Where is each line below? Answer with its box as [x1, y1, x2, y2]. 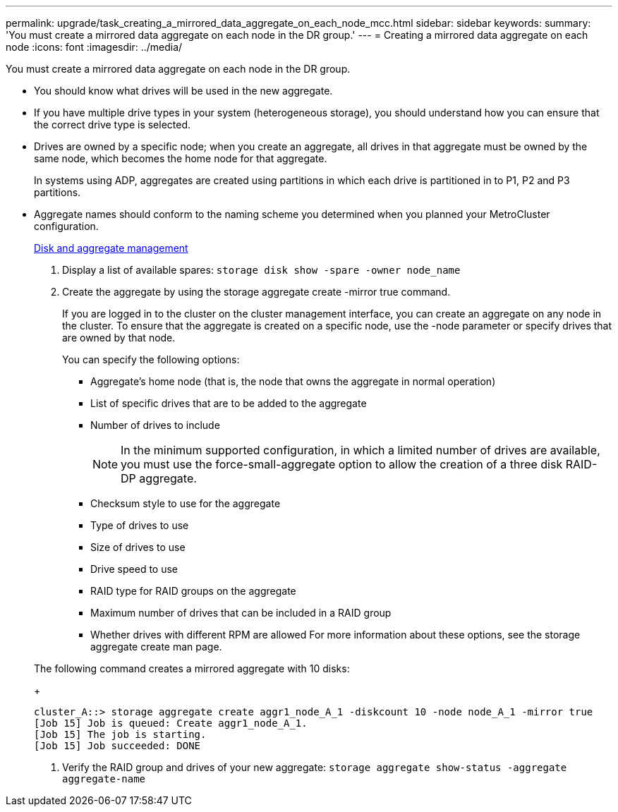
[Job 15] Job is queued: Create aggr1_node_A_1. [34, 717, 308, 729]
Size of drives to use [90, 541, 186, 553]
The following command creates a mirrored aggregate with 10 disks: [34, 662, 350, 674]
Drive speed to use [90, 563, 178, 575]
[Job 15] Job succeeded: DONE [34, 740, 201, 751]
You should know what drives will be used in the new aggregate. [34, 85, 333, 97]
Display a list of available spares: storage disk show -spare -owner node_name [62, 264, 461, 276]
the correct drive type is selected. [34, 119, 191, 131]
